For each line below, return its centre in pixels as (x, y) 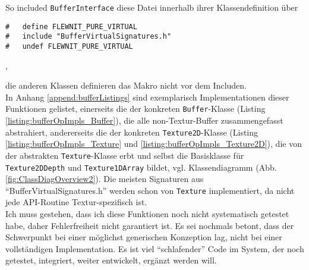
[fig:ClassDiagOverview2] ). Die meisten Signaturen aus (105, 179)
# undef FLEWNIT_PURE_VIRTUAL (69, 46)
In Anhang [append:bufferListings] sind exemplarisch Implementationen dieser (147, 97)
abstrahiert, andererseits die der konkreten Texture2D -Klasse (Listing (132, 132)
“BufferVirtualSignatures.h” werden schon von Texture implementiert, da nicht (150, 190)
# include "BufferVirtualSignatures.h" (89, 37)
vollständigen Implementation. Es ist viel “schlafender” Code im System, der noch (155, 248)
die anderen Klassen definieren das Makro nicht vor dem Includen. (126, 85)
